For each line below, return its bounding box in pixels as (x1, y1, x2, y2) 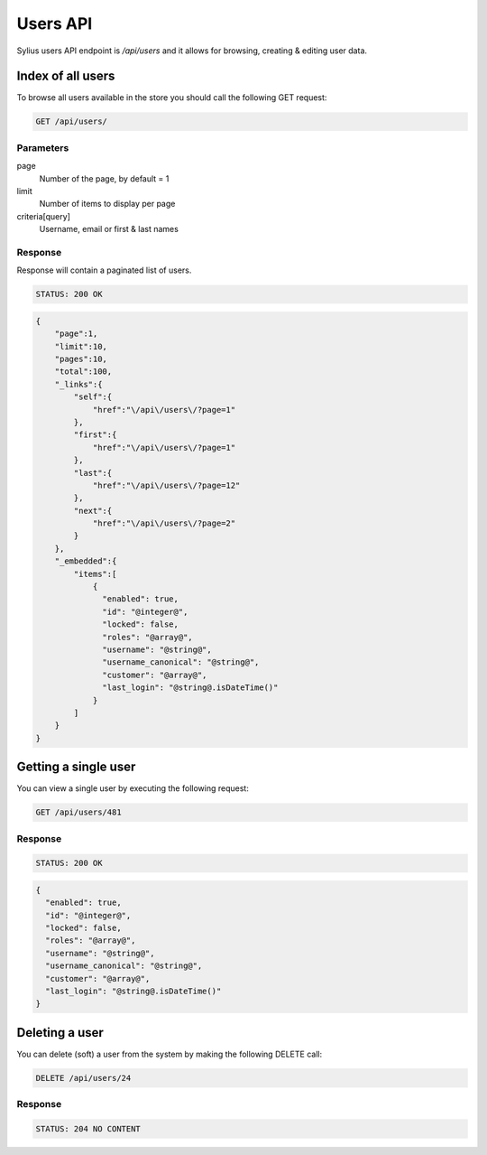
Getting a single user (16, 759, 136, 775)
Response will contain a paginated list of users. (16, 265, 192, 275)
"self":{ (73, 392, 113, 402)
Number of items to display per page (39, 199, 176, 210)
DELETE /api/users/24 (35, 1073, 132, 1083)
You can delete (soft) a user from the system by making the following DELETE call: (16, 1048, 323, 1059)
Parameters (16, 141, 69, 154)
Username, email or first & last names (39, 224, 179, 235)
